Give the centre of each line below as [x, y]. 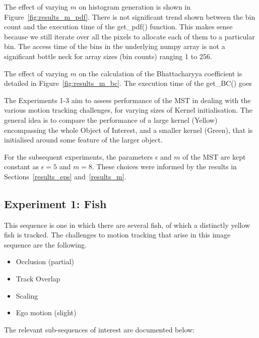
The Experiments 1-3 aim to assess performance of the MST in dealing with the [127, 100]
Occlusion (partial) [45, 261]
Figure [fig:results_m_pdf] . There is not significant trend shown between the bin [130, 16]
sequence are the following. [45, 244]
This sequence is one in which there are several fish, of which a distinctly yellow [127, 225]
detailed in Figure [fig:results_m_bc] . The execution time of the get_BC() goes [128, 83]
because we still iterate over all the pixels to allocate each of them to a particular [129, 36]
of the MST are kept [214, 156]
